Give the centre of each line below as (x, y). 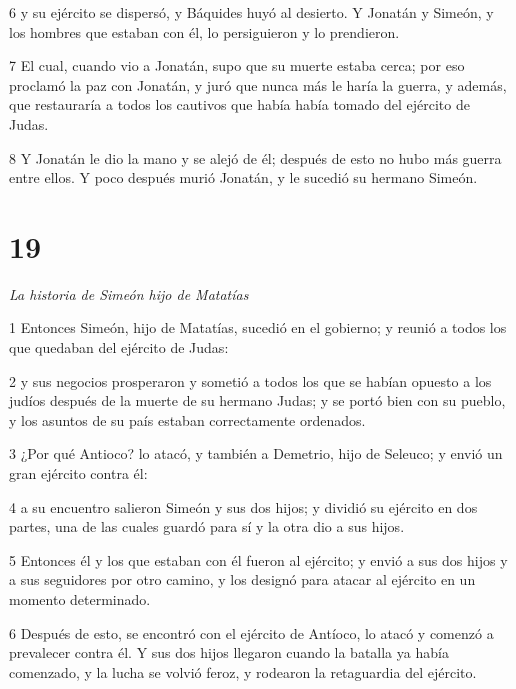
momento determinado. (80, 599)
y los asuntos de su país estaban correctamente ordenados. (187, 419)
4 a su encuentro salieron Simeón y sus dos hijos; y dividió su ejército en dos (243, 506)
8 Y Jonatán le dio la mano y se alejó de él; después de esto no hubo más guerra (255, 157)
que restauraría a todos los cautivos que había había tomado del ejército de (239, 104)
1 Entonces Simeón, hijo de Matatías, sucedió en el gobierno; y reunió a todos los (258, 327)
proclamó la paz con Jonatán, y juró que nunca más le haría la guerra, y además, (258, 84)
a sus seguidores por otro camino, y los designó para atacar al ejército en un (242, 579)
